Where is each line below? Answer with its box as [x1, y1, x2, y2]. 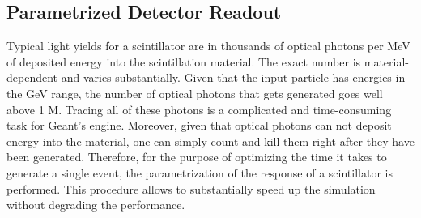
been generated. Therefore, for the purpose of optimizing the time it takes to [6, 148, 387, 165]
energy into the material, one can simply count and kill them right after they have [6, 132, 415, 149]
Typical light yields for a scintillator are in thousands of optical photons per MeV [6, 37, 410, 54]
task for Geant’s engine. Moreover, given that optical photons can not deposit [6, 117, 392, 134]
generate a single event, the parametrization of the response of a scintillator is [6, 164, 393, 181]
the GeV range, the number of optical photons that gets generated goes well [6, 84, 383, 101]
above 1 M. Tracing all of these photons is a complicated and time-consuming [6, 100, 392, 118]
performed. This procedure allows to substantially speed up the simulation [6, 180, 376, 197]
